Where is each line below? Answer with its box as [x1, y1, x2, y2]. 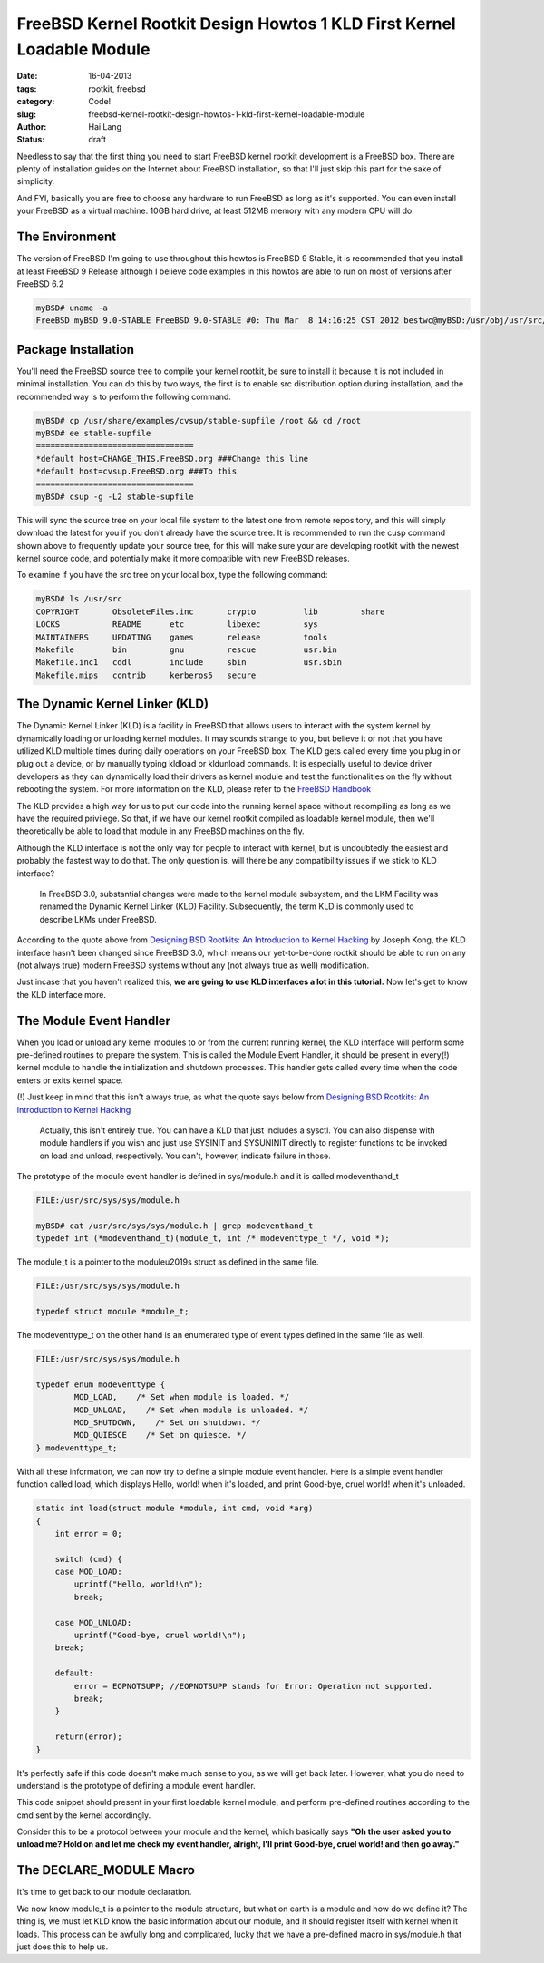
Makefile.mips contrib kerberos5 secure [35, 669, 257, 680]
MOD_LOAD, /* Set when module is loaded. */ [73, 1392, 290, 1402]
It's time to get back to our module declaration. [16, 1887, 192, 1898]
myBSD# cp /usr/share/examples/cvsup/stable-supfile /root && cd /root [35, 415, 362, 425]
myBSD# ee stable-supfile [35, 427, 151, 438]
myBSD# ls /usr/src [35, 594, 122, 604]
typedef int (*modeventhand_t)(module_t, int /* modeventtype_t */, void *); [35, 1234, 390, 1244]
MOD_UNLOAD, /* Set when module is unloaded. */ [73, 1404, 309, 1415]
